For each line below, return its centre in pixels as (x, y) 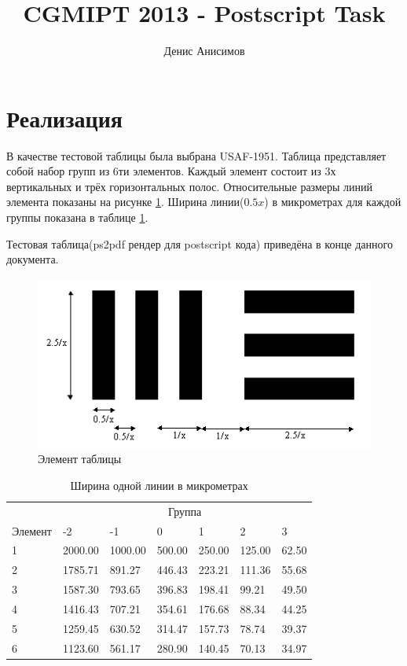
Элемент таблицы (80, 459)
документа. (33, 259)
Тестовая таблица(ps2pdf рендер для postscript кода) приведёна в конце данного (200, 243)
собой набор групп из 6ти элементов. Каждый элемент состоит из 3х (171, 171)
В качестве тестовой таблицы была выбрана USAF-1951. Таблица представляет (196, 155)
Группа (185, 511)
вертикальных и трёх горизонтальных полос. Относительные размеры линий (190, 186)
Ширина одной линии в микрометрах (159, 485)
